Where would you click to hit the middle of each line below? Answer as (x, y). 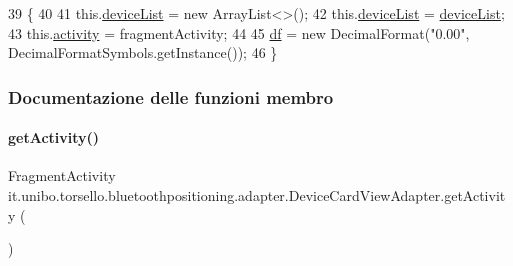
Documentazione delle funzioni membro (171, 96)
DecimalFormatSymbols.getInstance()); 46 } (143, 52)
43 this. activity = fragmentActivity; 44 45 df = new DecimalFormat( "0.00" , (239, 32)
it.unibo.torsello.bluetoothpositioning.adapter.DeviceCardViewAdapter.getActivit (257, 195)
